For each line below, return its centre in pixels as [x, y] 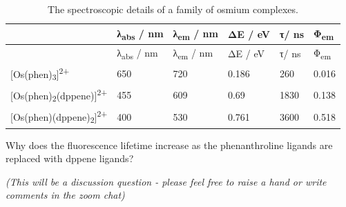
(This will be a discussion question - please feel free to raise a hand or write [166, 181]
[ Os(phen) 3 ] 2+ [40, 74]
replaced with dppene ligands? [70, 158]
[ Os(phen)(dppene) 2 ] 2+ [59, 117]
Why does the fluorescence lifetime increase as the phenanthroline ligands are [169, 145]
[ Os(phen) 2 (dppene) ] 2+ [59, 95]
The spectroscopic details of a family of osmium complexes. [173, 9]
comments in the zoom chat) [65, 195]
